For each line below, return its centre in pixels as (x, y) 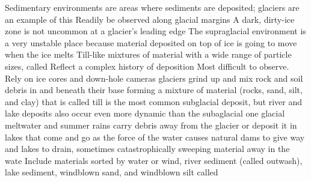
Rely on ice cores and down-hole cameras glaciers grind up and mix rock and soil (154, 78)
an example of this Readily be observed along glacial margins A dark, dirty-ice (150, 19)
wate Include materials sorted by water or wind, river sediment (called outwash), (154, 160)
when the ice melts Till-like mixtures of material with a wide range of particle (148, 54)
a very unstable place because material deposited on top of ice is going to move (151, 42)
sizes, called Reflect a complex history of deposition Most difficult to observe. (147, 66)
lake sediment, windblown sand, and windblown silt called (112, 172)
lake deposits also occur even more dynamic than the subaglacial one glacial (145, 113)
